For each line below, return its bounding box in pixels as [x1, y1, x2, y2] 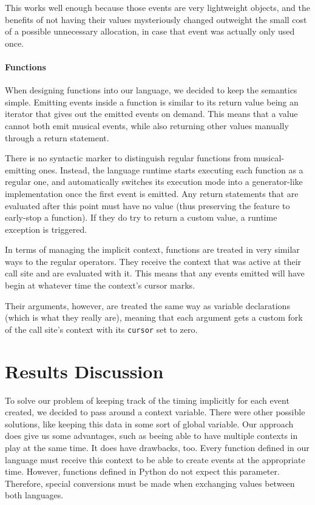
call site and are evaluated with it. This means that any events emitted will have [5, 267, 305, 279]
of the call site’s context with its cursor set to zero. [5, 323, 198, 335]
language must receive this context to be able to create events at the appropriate [5, 453, 305, 466]
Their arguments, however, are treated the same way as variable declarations [5, 299, 290, 312]
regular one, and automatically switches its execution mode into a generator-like [5, 175, 303, 188]
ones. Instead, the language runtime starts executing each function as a [38, 163, 303, 176]
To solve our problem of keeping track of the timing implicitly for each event [5, 393, 290, 406]
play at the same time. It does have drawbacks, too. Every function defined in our [5, 441, 310, 454]
